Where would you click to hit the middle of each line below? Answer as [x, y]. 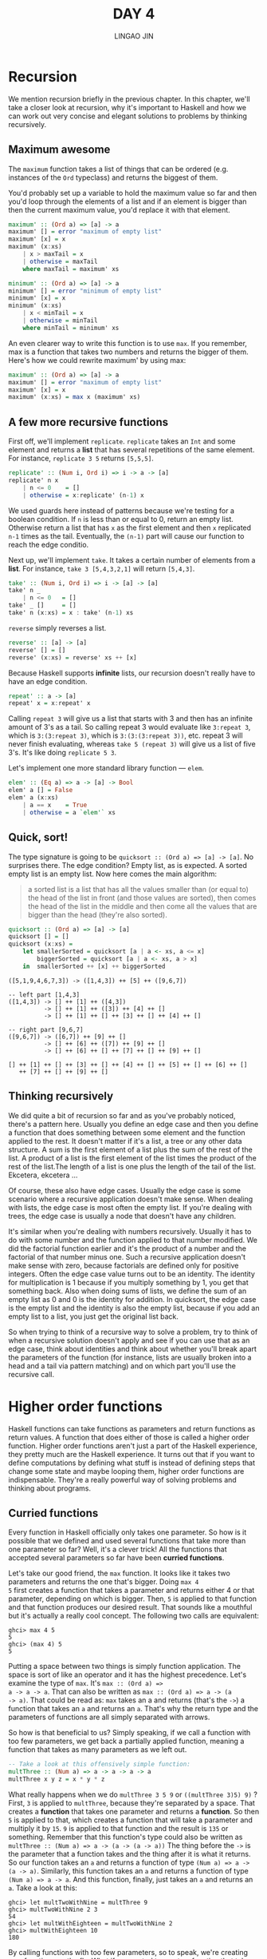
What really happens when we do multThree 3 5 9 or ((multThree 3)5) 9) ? [133, 1794]
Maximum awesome [59, 150]
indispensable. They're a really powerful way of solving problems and [122, 1479]
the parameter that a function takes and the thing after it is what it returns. [130, 1853]
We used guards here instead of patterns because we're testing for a [122, 510]
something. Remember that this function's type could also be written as [126, 1837]
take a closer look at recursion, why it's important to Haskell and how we [128, 107]
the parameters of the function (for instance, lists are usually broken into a [130, 1357]
